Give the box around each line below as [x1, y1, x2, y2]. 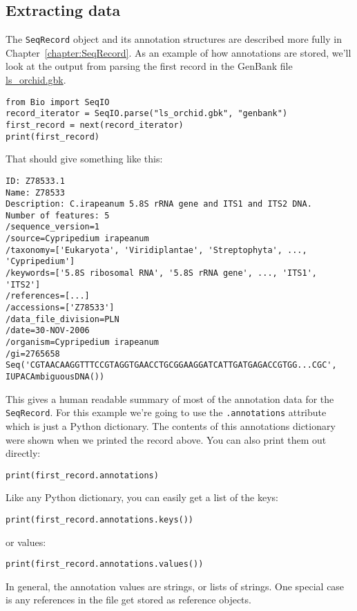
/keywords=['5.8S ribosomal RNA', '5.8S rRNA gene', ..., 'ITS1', [6, 268, 318, 279]
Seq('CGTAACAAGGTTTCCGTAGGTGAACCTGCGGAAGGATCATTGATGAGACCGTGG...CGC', [6, 360, 337, 370]
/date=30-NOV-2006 [6, 326, 90, 336]
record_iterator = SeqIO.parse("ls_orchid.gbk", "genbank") [6, 109, 288, 119]
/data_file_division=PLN [6, 314, 119, 324]
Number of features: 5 [6, 210, 110, 220]
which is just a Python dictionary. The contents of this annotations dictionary [6, 418, 336, 433]
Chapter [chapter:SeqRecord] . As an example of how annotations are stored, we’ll [6, 45, 351, 59]
